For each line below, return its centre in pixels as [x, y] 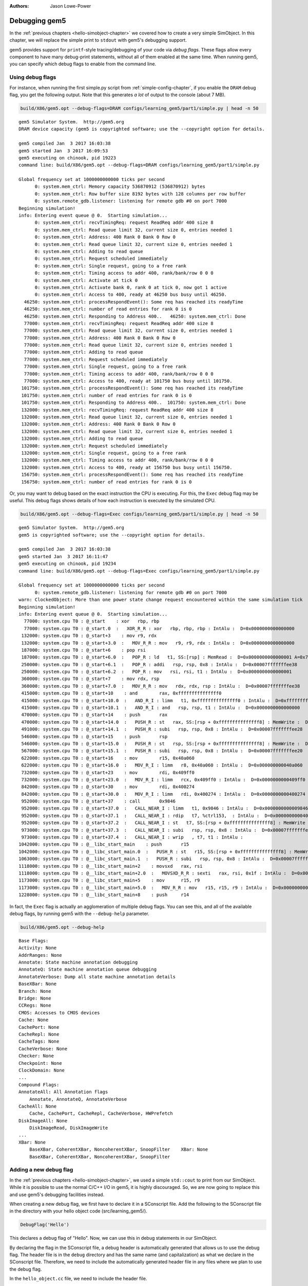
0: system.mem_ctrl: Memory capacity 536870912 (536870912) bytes [120, 187]
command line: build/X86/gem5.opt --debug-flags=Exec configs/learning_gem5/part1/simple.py [139, 571]
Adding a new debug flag [41, 1170]
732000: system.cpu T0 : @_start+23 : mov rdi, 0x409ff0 [108, 772]
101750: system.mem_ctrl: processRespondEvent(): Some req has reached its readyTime [132, 388]
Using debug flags [33, 77]
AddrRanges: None [40, 955]
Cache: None [34, 1020]
